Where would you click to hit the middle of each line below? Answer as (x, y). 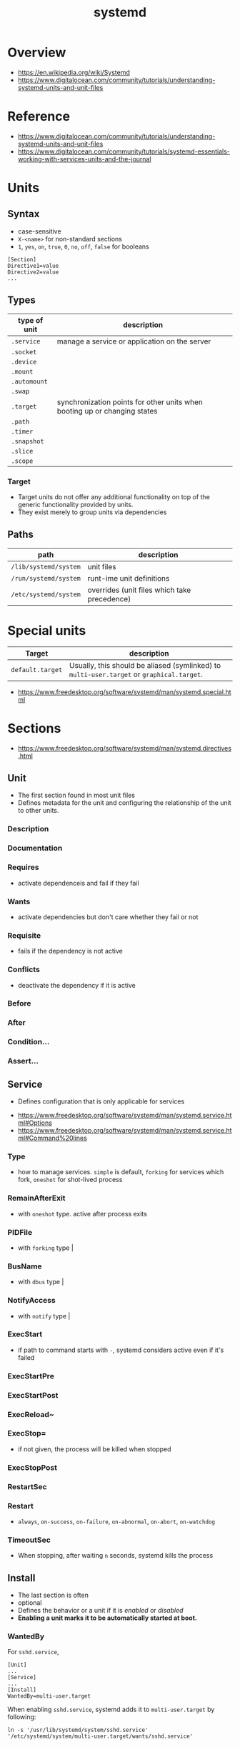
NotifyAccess (31, 1301)
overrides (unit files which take (139, 590)
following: (22, 1717)
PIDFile (20, 1232)
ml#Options (35, 1123)
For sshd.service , (33, 1652)
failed (26, 1357)
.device (24, 362)
